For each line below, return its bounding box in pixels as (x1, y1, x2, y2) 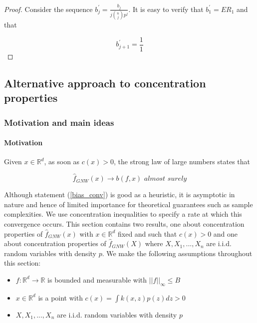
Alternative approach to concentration (4, 75, 206, 90)
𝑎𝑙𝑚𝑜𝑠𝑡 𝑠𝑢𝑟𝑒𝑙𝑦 (144, 175, 187, 183)
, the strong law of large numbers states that (113, 156, 250, 167)
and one (213, 228, 238, 239)
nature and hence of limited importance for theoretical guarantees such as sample (4, 199, 253, 209)
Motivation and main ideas (4, 116, 114, 128)
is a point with (38, 292, 83, 303)
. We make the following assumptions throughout (102, 248, 253, 258)
